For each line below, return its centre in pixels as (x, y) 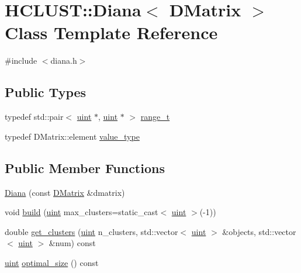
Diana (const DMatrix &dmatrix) (65, 192)
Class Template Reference (111, 32)
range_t (155, 117)
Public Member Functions (85, 167)
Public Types (46, 92)
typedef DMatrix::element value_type (72, 136)
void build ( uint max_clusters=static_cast (82, 212)
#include (21, 61)
